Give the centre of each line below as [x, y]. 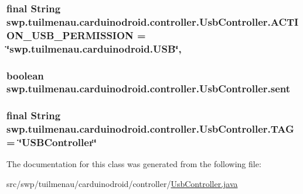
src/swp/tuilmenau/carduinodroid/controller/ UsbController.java [122, 184]
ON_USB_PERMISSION [70, 35]
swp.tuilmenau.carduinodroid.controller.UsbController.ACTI [153, 21]
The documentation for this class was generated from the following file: [134, 164]
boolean [25, 75]
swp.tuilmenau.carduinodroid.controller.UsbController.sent [149, 89]
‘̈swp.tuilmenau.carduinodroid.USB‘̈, [94, 48]
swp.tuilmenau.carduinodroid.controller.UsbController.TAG [150, 129]
